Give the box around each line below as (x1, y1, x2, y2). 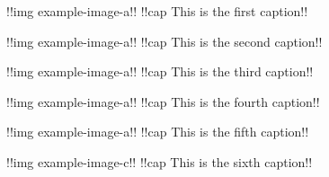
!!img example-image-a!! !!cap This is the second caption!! (6, 31, 323, 50)
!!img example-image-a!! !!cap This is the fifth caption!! (6, 122, 309, 141)
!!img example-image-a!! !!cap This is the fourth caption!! (6, 92, 320, 111)
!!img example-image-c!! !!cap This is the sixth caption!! (6, 152, 313, 171)
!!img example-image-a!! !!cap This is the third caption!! (6, 62, 314, 81)
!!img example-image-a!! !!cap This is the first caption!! (6, 2, 308, 20)
